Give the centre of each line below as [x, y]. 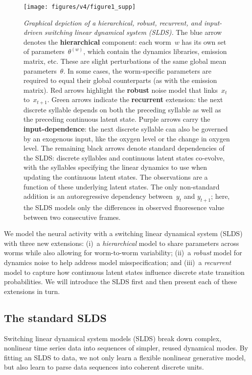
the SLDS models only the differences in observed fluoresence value [124, 207]
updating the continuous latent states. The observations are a [116, 177]
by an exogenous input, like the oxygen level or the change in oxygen [127, 138]
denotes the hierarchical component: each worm [97, 41]
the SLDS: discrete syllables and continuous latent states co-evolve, [124, 157]
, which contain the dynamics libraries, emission [155, 51]
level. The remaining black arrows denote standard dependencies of [124, 148]
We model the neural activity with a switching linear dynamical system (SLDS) [123, 233]
